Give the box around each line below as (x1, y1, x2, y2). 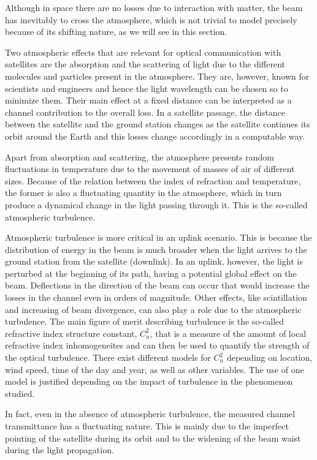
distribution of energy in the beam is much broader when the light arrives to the (5, 243, 307, 255)
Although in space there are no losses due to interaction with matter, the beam (5, 1, 303, 13)
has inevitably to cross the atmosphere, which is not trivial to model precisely (5, 13, 297, 26)
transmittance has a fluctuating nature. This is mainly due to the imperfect (5, 420, 289, 432)
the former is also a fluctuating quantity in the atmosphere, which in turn (5, 186, 282, 199)
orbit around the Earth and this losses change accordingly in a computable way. (5, 129, 305, 142)
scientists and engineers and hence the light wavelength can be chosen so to (5, 81, 288, 94)
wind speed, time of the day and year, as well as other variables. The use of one (5, 363, 304, 375)
